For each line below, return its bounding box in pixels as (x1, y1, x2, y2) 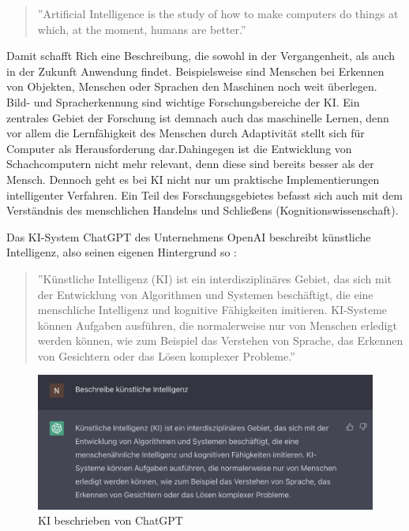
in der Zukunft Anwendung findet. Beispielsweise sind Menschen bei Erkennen (6, 62, 385, 79)
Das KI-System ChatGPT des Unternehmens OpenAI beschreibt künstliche (6, 228, 371, 245)
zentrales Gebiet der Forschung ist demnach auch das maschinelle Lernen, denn (6, 109, 389, 125)
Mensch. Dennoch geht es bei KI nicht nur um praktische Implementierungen (6, 170, 380, 187)
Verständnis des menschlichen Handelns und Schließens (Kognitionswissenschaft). (6, 202, 399, 219)
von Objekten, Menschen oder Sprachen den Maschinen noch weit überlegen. (6, 78, 377, 95)
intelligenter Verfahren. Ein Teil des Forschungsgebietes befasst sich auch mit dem (6, 186, 403, 203)
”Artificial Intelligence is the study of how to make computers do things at (37, 6, 399, 21)
